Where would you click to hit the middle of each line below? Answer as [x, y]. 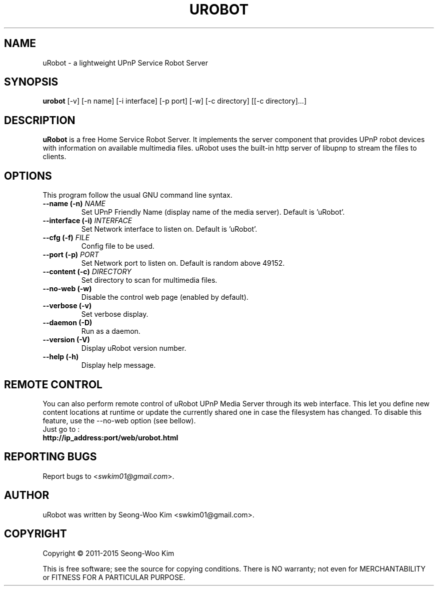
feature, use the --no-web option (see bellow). [119, 420]
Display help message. [118, 365]
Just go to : [61, 429]
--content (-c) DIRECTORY [87, 272]
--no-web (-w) [67, 289]
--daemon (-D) [67, 323]
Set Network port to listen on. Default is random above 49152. [183, 263]
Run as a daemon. [111, 331]
